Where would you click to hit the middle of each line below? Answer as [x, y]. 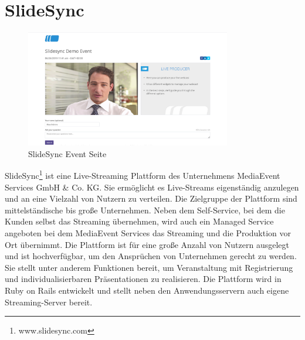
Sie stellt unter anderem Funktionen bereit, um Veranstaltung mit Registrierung [149, 267]
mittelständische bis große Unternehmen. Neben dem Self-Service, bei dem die [145, 210]
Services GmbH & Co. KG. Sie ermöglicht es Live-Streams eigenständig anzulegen [152, 187]
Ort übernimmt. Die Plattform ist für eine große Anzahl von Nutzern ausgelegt [147, 244]
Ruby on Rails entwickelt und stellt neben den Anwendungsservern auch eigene [147, 290]
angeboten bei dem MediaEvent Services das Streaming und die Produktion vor [148, 233]
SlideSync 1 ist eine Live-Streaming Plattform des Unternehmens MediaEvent [143, 175]
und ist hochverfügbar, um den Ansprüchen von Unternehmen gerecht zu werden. [151, 256]
